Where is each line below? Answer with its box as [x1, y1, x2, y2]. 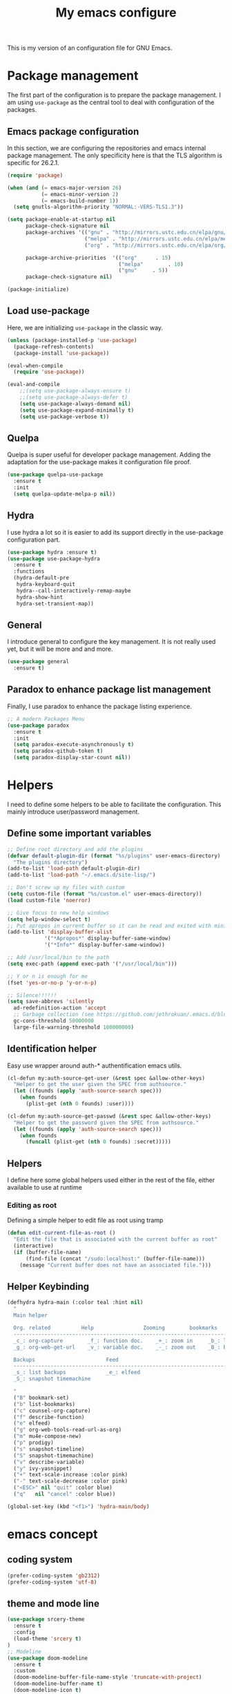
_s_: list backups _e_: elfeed [13, 1369, 140, 1376]
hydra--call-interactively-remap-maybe [16, 587, 131, 594]
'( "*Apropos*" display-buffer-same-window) [43, 935, 171, 942]
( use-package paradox [7, 722, 70, 729]
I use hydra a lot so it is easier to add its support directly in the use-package [7, 528, 224, 536]
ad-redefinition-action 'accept [13, 1005, 107, 1011]
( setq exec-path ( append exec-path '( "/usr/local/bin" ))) [7, 960, 177, 967]
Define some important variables [7, 828, 152, 839]
